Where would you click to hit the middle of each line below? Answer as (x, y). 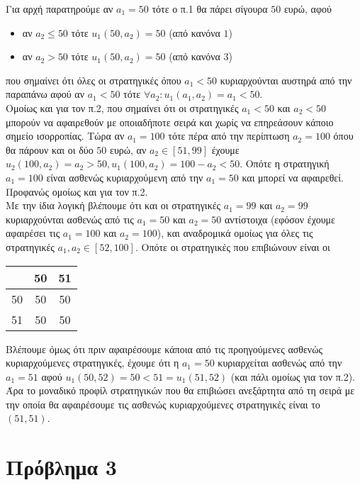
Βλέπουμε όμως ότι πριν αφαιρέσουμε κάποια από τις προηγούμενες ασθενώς (164, 349)
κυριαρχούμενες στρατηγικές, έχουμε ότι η (92, 363)
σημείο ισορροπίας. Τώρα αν (65, 136)
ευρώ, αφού (308, 9)
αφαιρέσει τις (33, 233)
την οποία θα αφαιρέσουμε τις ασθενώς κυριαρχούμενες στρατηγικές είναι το (163, 404)
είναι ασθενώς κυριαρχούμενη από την (125, 177)
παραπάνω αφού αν (45, 94)
